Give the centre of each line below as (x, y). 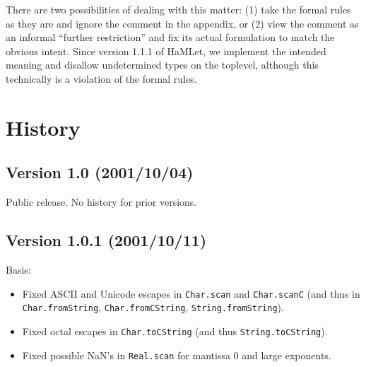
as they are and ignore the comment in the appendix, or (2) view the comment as (182, 23)
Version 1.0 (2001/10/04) (100, 172)
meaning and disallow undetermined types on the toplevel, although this (162, 65)
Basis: (18, 269)
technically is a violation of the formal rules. (101, 78)
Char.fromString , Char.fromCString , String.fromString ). (153, 307)
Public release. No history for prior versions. (101, 202)
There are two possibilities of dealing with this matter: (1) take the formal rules (178, 9)
